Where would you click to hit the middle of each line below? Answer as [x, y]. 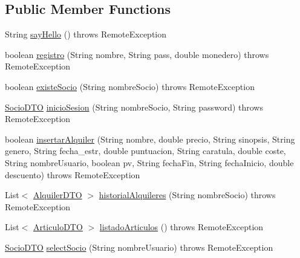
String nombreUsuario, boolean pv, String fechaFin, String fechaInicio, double [149, 162]
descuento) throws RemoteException [73, 174]
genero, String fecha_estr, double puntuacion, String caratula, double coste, [145, 151]
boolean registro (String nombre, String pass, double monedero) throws [137, 54]
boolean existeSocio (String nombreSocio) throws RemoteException [130, 86]
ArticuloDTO [58, 227]
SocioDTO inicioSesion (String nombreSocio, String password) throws [134, 107]
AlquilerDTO [57, 195]
